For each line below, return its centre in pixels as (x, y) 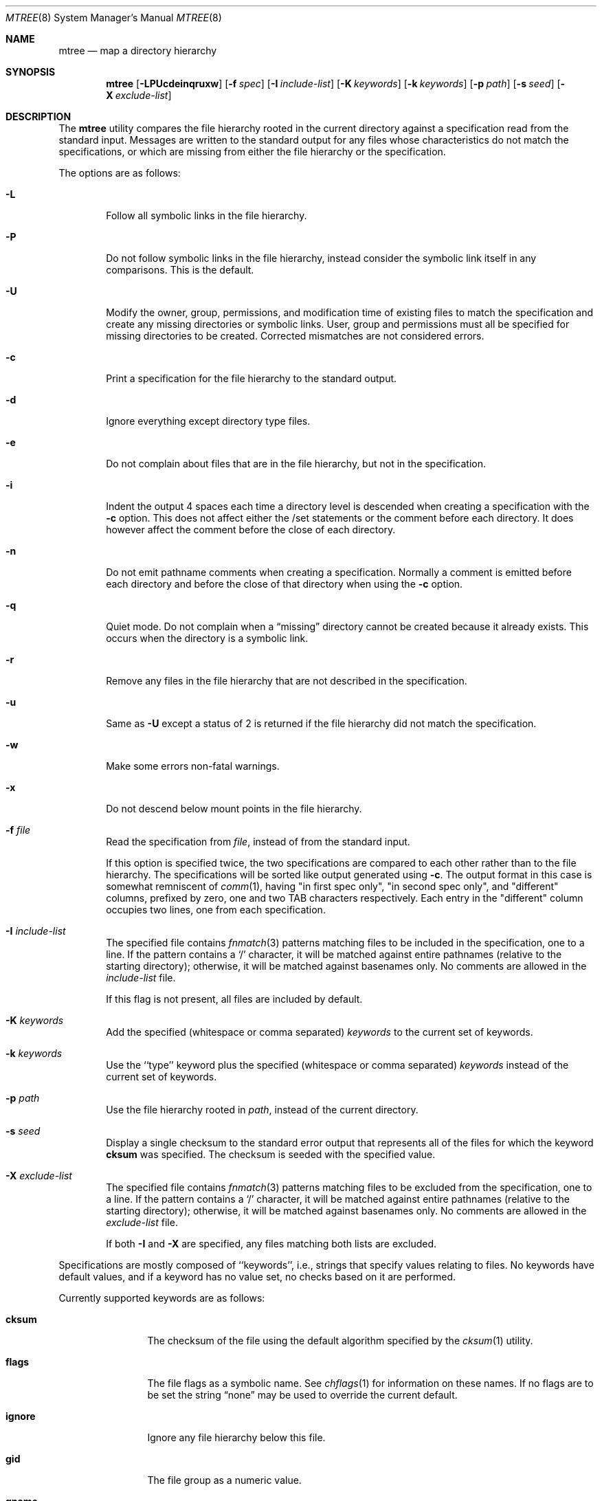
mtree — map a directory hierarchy (138, 51)
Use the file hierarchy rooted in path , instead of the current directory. (262, 1110)
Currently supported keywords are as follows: (162, 1298)
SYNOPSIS (31, 72)
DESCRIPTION (38, 116)
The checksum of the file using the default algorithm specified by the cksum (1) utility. (340, 1341)
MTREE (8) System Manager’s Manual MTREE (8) (114, 18)
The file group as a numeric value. (224, 1480)
